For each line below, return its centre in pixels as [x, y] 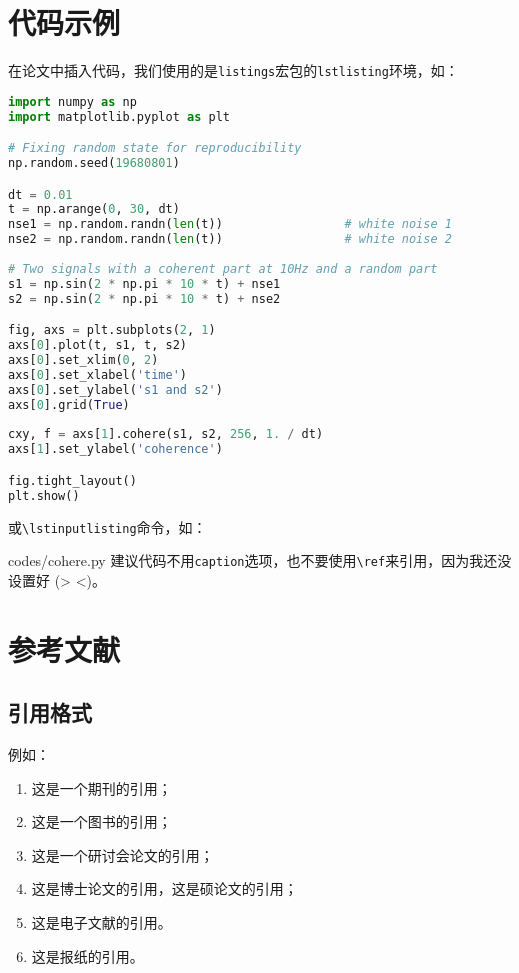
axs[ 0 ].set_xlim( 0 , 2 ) [83, 360]
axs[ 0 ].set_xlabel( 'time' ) [98, 374]
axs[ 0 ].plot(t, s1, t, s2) [97, 345]
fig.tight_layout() [72, 480]
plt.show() [44, 495]
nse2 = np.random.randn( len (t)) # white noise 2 [230, 239]
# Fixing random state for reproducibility [155, 148]
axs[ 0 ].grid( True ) [69, 404]
